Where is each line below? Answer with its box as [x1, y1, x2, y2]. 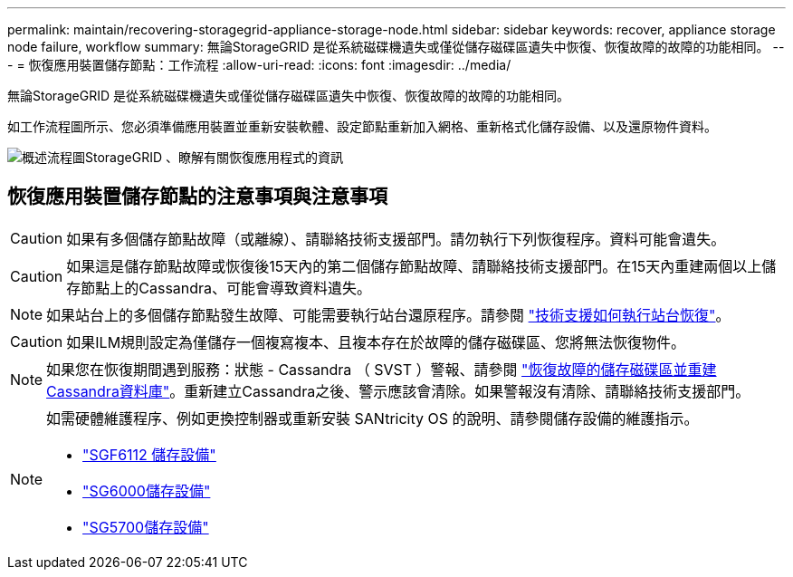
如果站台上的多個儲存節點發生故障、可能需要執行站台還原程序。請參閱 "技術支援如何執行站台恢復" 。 [46, 305, 731, 324]
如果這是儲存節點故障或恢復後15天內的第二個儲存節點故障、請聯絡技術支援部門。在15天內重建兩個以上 [66, 256, 762, 275]
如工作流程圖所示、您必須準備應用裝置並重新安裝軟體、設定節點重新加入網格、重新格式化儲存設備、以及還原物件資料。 [7, 119, 717, 134]
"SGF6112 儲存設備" [82, 445, 216, 464]
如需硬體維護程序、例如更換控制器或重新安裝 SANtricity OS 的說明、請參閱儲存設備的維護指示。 [46, 409, 699, 428]
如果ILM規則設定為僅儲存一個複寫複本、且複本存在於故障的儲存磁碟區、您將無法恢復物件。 [66, 332, 686, 351]
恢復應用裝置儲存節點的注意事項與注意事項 [7, 185, 387, 208]
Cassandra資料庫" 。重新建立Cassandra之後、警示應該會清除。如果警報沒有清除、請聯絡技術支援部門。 [46, 381, 750, 400]
